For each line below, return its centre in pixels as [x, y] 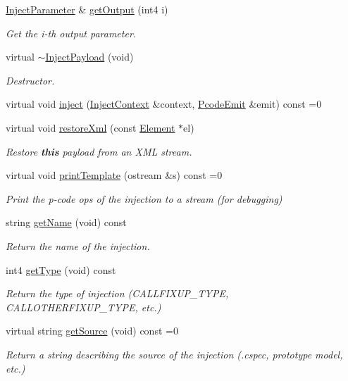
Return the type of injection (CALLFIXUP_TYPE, [117, 293]
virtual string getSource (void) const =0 [92, 331]
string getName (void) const [66, 222]
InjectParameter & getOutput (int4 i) [87, 9]
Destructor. [30, 80]
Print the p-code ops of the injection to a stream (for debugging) [144, 198]
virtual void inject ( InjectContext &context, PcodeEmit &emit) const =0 [164, 104]
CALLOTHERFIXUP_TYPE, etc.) [83, 307]
